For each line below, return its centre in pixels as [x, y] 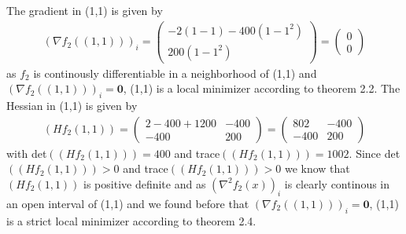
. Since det [375, 153]
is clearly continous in [337, 183]
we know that [317, 168]
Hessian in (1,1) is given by [72, 106]
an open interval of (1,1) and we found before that [128, 203]
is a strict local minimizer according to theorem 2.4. [131, 220]
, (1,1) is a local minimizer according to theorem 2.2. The [262, 88]
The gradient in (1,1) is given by [85, 10]
